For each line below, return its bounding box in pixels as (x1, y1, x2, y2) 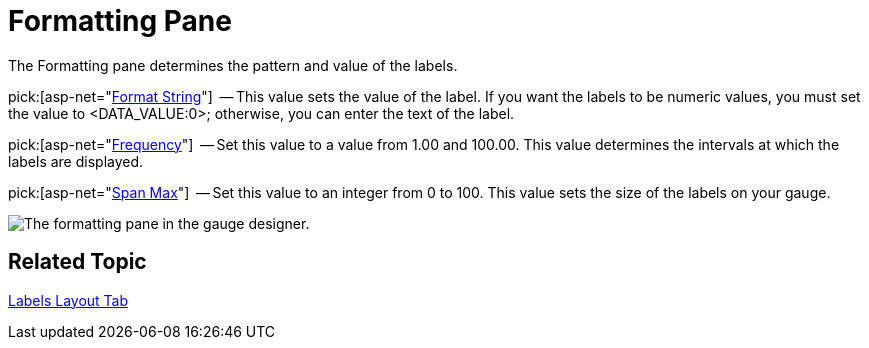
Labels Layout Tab (8, 291, 129, 309)
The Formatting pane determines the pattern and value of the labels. (8, 56, 458, 74)
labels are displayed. (8, 152, 144, 170)
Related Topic (8, 249, 147, 275)
